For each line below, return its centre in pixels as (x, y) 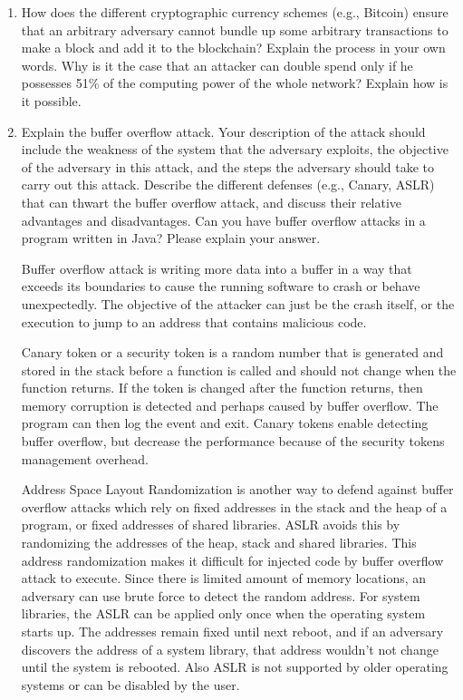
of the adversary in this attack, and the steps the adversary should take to (228, 166)
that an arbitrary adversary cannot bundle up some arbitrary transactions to (235, 29)
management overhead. (85, 458)
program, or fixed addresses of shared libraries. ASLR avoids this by (211, 525)
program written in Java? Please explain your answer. (171, 238)
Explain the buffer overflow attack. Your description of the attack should (223, 131)
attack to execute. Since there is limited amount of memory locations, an (224, 578)
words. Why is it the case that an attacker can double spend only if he (217, 65)
